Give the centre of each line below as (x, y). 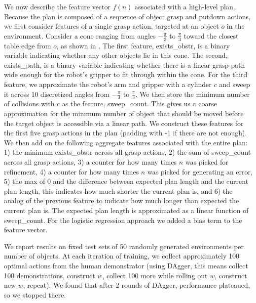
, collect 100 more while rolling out (155, 275)
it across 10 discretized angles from (57, 94)
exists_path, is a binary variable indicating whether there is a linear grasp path (125, 65)
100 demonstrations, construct (50, 275)
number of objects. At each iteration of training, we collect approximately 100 (122, 256)
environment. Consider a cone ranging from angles (80, 35)
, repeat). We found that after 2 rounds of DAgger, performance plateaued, (136, 285)
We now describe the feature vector (57, 6)
